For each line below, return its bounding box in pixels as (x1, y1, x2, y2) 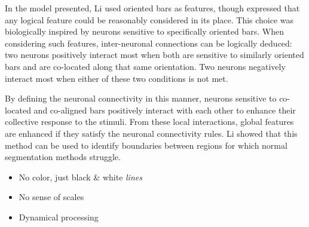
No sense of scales (19, 191, 84, 203)
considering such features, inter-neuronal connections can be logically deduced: (5, 36, 292, 49)
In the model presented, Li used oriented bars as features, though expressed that (5, 2, 300, 14)
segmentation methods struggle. (5, 151, 121, 163)
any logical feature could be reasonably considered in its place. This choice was (5, 13, 294, 26)
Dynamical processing (19, 210, 99, 223)
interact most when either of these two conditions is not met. (5, 72, 228, 84)
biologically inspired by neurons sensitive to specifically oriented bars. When (5, 25, 284, 38)
